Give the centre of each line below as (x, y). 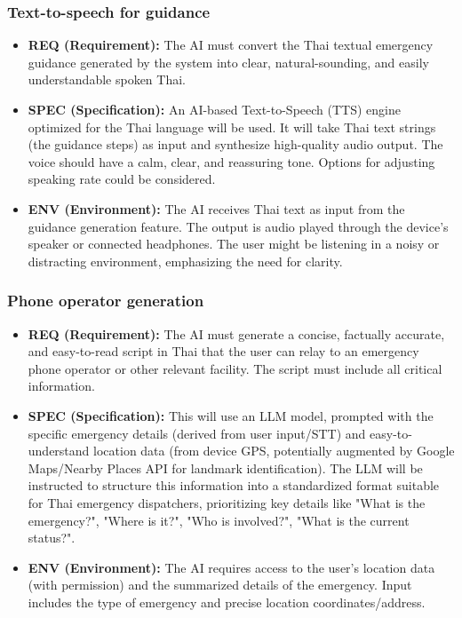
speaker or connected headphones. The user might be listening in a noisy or (234, 244)
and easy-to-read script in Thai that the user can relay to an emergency (223, 351)
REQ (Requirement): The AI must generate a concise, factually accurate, (236, 333)
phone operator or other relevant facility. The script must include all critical (235, 368)
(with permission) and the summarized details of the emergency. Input (220, 585)
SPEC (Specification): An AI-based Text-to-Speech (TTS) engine (214, 109)
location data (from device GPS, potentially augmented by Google (274, 451)
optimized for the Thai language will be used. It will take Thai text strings (232, 127)
